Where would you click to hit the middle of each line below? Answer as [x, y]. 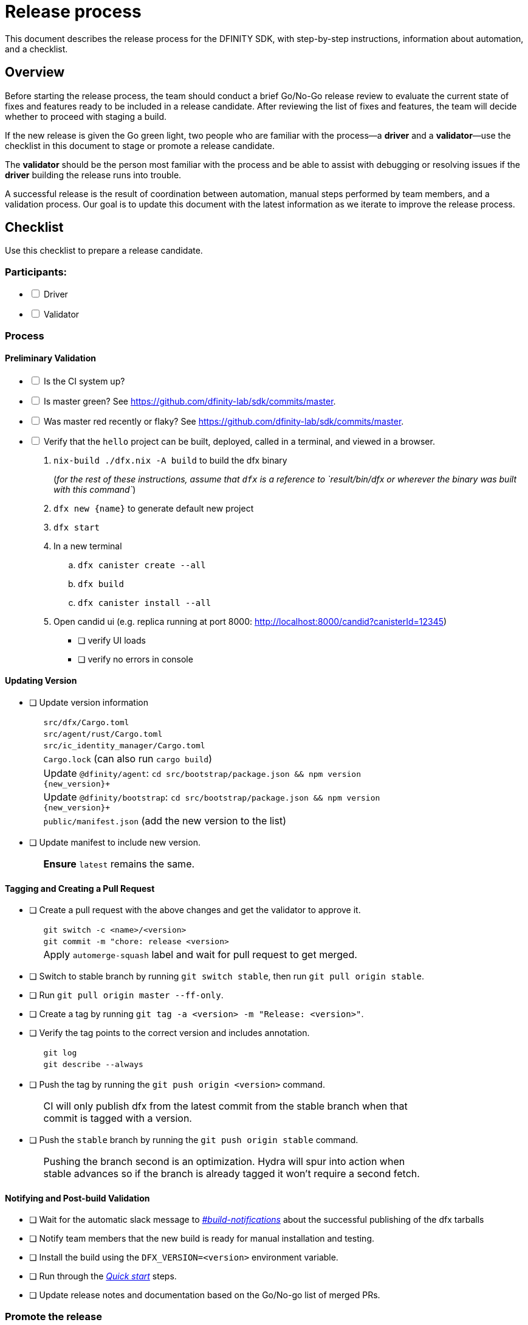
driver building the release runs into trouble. [93, 175]
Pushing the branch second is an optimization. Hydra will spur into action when [224, 1162]
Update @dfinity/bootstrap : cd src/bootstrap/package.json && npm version [212, 797]
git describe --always [93, 1065]
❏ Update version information [89, 702]
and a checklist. [36, 49]
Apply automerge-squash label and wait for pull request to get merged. [200, 955]
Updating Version [41, 681]
